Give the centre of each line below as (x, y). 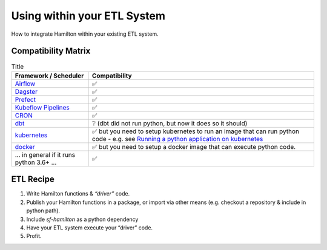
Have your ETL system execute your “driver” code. (90, 228)
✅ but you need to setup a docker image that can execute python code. (194, 146)
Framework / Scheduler (49, 76)
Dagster (26, 91)
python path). (43, 211)
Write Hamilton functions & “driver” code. (78, 194)
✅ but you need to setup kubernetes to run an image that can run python (196, 131)
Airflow (25, 84)
